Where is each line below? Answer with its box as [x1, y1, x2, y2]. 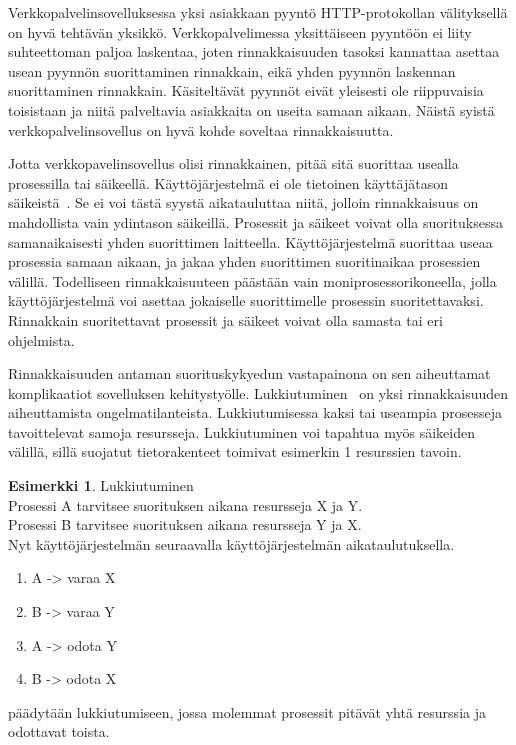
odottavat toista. [8, 721, 110, 742]
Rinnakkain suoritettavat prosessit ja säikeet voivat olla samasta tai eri [8, 309, 443, 330]
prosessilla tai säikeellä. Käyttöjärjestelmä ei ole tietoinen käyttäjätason [8, 172, 448, 193]
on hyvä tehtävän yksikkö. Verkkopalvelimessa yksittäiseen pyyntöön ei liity [8, 21, 472, 42]
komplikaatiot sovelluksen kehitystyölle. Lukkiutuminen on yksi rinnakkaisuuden [8, 382, 509, 403]
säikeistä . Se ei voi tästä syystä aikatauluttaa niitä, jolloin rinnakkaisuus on [8, 192, 479, 213]
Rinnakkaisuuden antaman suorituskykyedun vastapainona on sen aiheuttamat [8, 363, 491, 384]
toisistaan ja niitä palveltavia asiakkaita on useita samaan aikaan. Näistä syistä [8, 99, 495, 120]
